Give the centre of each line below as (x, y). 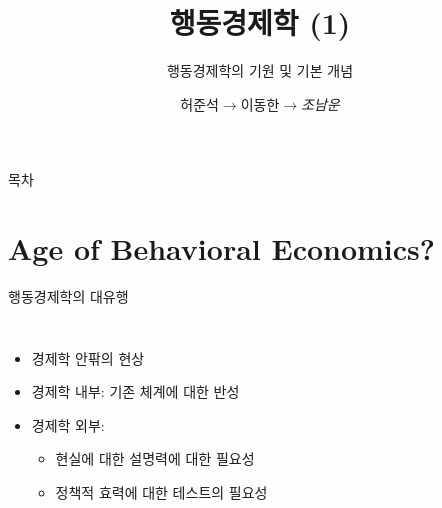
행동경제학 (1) (260, 22)
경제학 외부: (68, 424)
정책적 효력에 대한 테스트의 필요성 (161, 492)
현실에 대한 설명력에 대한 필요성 (155, 458)
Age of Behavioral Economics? (222, 248)
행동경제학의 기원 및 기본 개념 (260, 70)
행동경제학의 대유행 (68, 296)
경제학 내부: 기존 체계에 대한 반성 (135, 391)
